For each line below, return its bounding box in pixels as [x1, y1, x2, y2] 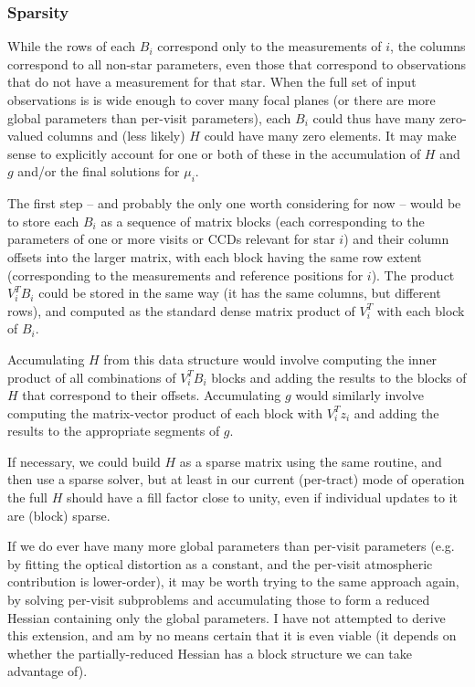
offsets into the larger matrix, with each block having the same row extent [7, 247, 422, 266]
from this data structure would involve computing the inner [103, 349, 438, 368]
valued [7, 126, 44, 145]
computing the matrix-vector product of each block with [7, 403, 323, 422]
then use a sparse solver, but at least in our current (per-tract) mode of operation [7, 470, 465, 489]
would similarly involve [295, 386, 424, 405]
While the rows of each [7, 37, 136, 56]
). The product [371, 265, 455, 284]
